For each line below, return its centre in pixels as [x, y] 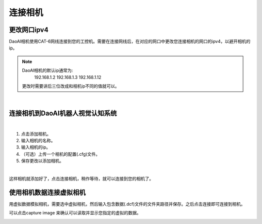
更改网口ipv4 [29, 30]
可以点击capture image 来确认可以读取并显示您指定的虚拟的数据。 [75, 213]
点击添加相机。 [36, 134]
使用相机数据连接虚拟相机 [47, 192]
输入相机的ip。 [36, 147]
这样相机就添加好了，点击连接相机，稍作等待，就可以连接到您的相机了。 [81, 179]
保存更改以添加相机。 [42, 161]
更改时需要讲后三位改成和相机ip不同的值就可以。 [71, 86]
